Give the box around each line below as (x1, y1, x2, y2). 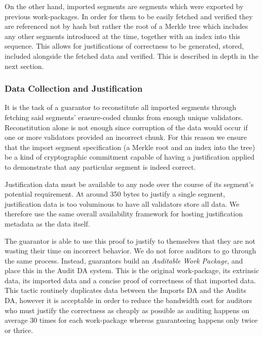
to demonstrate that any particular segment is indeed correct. (5, 161, 196, 172)
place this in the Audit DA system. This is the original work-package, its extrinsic (5, 265, 259, 276)
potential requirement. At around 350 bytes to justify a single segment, (5, 189, 226, 199)
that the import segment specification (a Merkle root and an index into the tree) (5, 141, 255, 152)
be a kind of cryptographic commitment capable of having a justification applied (5, 152, 254, 162)
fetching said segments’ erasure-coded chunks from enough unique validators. (5, 111, 243, 122)
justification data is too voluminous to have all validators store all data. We (5, 198, 240, 209)
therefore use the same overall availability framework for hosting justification (5, 208, 243, 219)
